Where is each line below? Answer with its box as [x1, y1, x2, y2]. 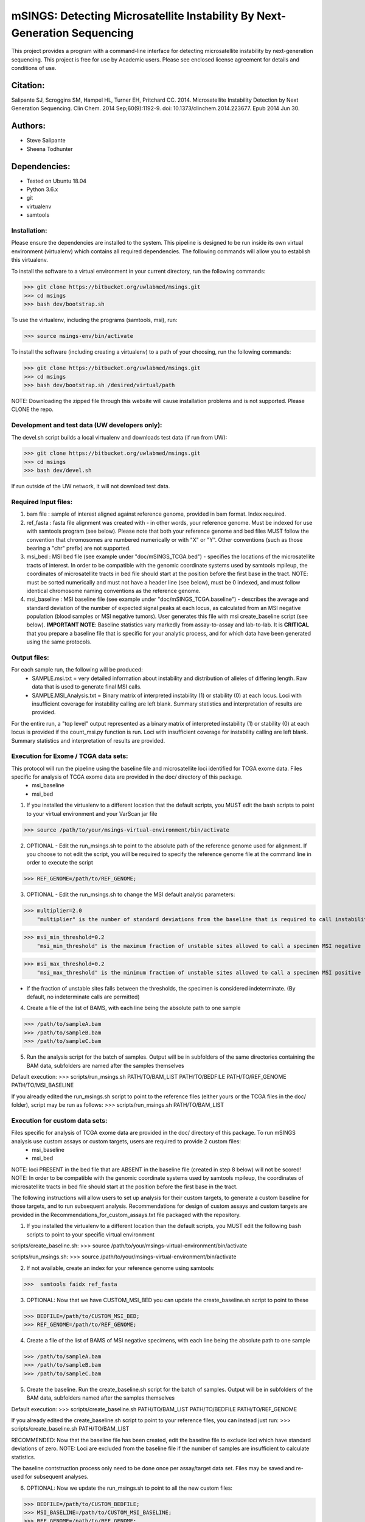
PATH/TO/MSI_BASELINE [11, 1081, 74, 1089]
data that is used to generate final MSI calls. [32, 683, 142, 690]
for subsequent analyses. [25, 1473, 89, 1481]
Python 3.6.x [26, 186, 58, 193]
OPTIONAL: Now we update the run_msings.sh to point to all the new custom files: [26, 1484, 233, 1492]
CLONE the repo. [11, 405, 54, 413]
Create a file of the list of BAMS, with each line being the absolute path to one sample [26, 1005, 241, 1012]
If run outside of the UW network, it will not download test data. [11, 483, 170, 490]
